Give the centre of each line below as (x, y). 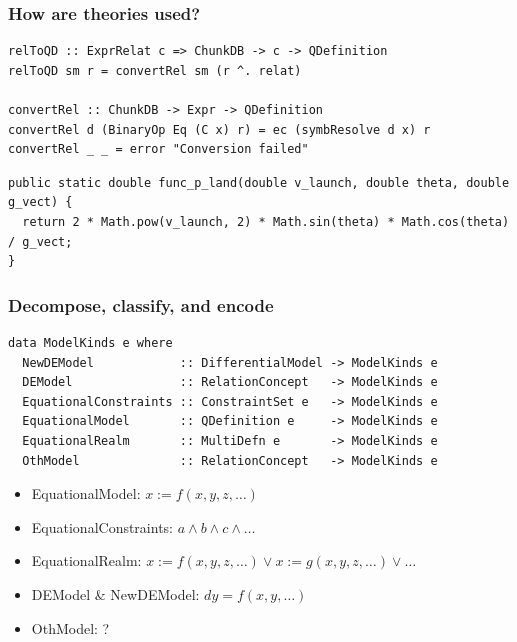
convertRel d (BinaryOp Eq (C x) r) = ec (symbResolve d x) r (219, 129)
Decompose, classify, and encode (141, 304)
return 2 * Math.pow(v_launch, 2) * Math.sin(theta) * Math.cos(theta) (266, 221)
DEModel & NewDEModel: (115, 593)
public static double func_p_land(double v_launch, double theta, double (259, 182)
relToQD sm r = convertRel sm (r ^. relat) (155, 70)
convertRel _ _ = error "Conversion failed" (158, 149)
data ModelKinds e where (90, 342)
